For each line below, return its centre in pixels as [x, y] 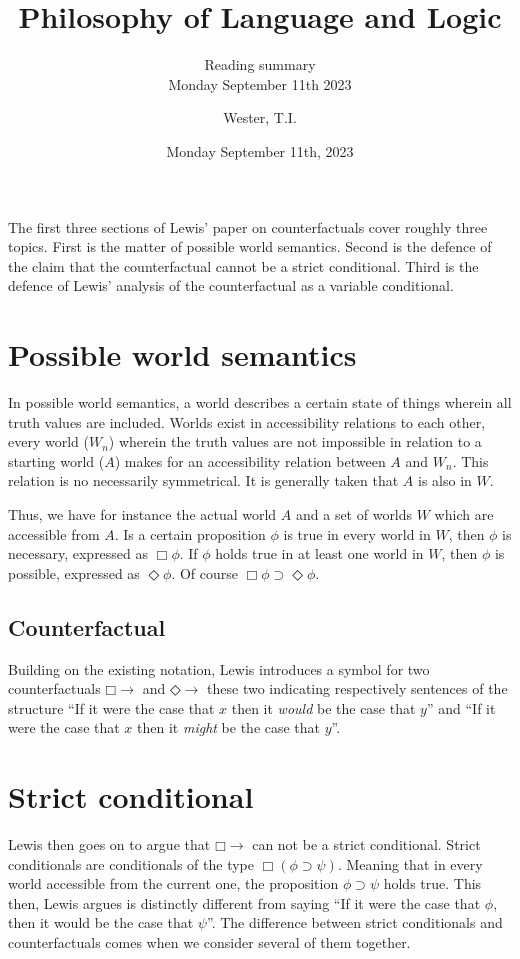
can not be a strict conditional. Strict [366, 844]
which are [464, 513]
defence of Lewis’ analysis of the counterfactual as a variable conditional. [231, 285]
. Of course [205, 572]
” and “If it [461, 707]
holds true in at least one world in [319, 553]
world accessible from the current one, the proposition [173, 883]
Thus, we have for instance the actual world [142, 513]
